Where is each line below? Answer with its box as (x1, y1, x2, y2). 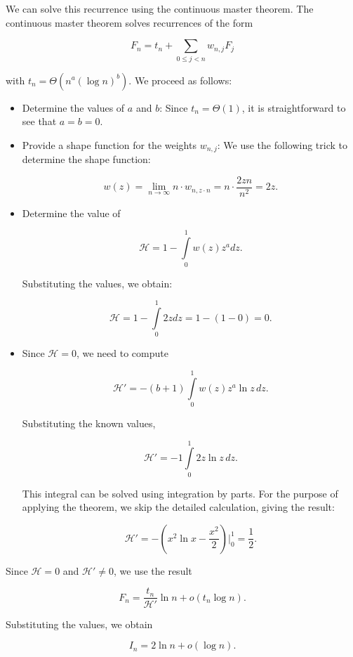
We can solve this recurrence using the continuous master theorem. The (6, 1, 314, 15)
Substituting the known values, (22, 415, 156, 430)
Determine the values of (22, 100, 125, 115)
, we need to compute (76, 346, 168, 360)
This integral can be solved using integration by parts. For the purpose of (22, 486, 338, 500)
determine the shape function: (22, 152, 151, 167)
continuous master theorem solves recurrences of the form (6, 15, 253, 30)
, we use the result (113, 563, 192, 578)
